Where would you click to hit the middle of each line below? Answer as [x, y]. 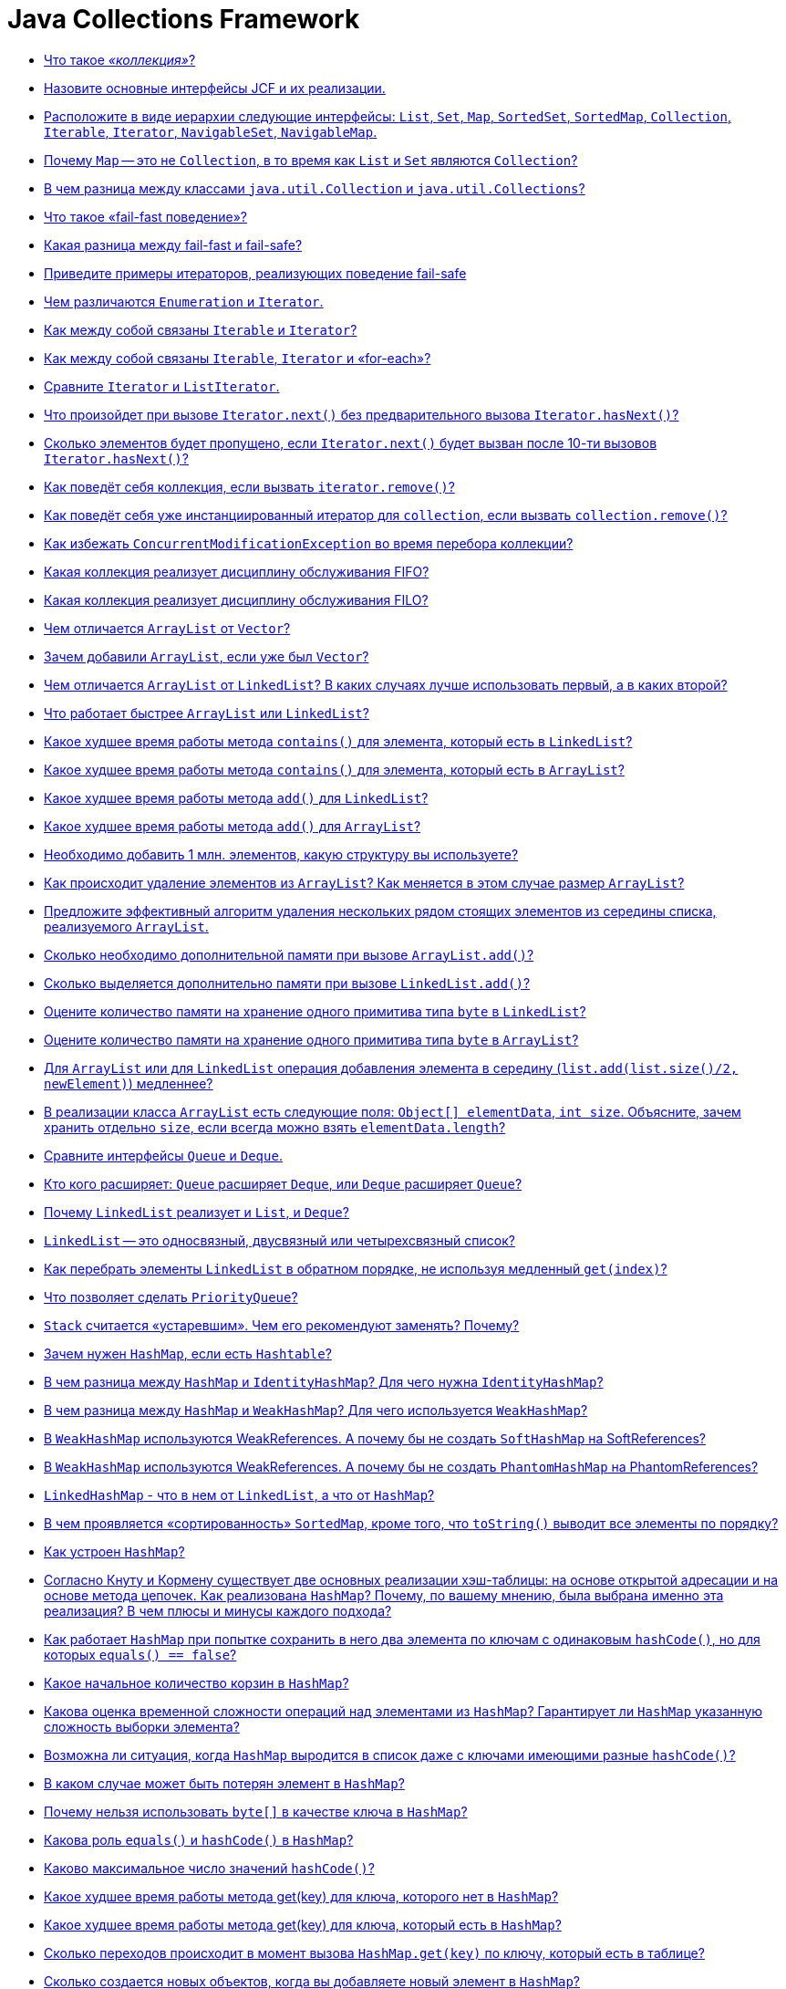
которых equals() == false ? [140, 1654]
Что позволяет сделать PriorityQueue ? [171, 1296]
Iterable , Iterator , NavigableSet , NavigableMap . [211, 131]
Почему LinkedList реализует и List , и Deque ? [196, 1212]
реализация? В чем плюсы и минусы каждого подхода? [218, 1610]
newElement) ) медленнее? [129, 1083]
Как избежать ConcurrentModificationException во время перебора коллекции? [309, 543]
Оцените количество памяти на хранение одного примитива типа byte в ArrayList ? [311, 1039]
